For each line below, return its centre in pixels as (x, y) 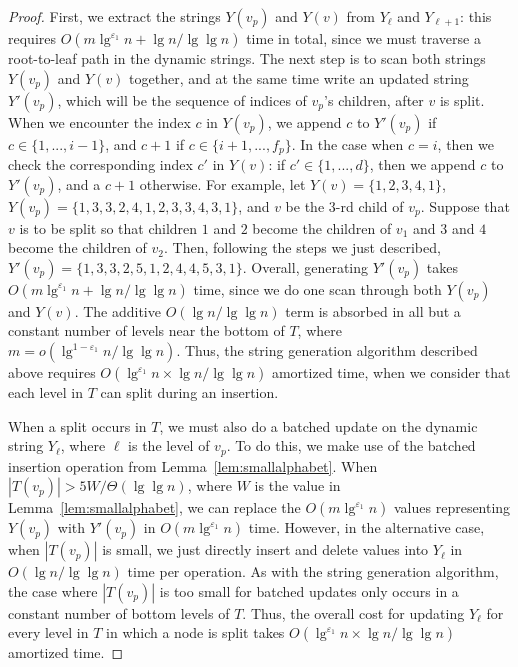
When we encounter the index (99, 121)
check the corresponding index (100, 164)
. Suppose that (465, 205)
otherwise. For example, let (222, 183)
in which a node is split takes (195, 632)
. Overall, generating (305, 266)
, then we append (422, 164)
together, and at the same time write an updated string (299, 77)
